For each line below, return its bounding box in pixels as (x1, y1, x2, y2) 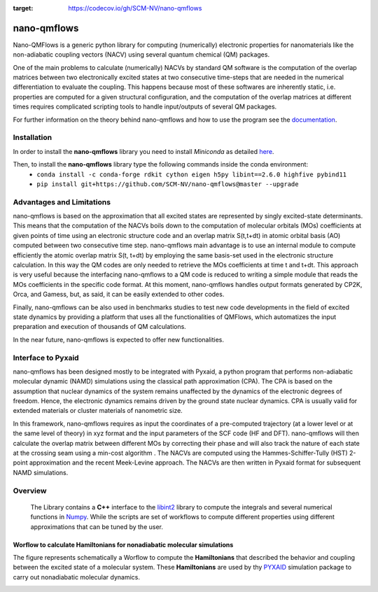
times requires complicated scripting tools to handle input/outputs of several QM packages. (13, 102, 277, 111)
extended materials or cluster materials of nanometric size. (13, 407, 183, 415)
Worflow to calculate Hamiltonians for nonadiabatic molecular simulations (13, 540, 234, 549)
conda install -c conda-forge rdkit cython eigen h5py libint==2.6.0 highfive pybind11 (36, 170, 347, 178)
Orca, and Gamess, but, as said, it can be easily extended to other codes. (13, 290, 225, 299)
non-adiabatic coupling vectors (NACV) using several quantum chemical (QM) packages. (13, 50, 269, 59)
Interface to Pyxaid (13, 353, 80, 362)
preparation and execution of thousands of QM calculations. (13, 323, 187, 331)
